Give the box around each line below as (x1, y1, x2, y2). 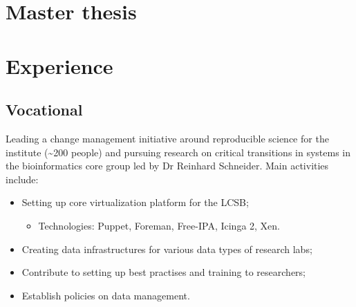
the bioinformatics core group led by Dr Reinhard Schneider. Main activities (6, 158, 329, 173)
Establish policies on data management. (21, 288, 190, 302)
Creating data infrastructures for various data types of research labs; (21, 241, 312, 256)
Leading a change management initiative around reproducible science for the (6, 131, 329, 145)
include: (6, 171, 39, 186)
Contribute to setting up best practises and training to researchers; (21, 265, 306, 279)
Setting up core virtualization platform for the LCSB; (21, 195, 249, 210)
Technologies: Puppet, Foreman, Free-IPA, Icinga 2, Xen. (38, 218, 280, 232)
